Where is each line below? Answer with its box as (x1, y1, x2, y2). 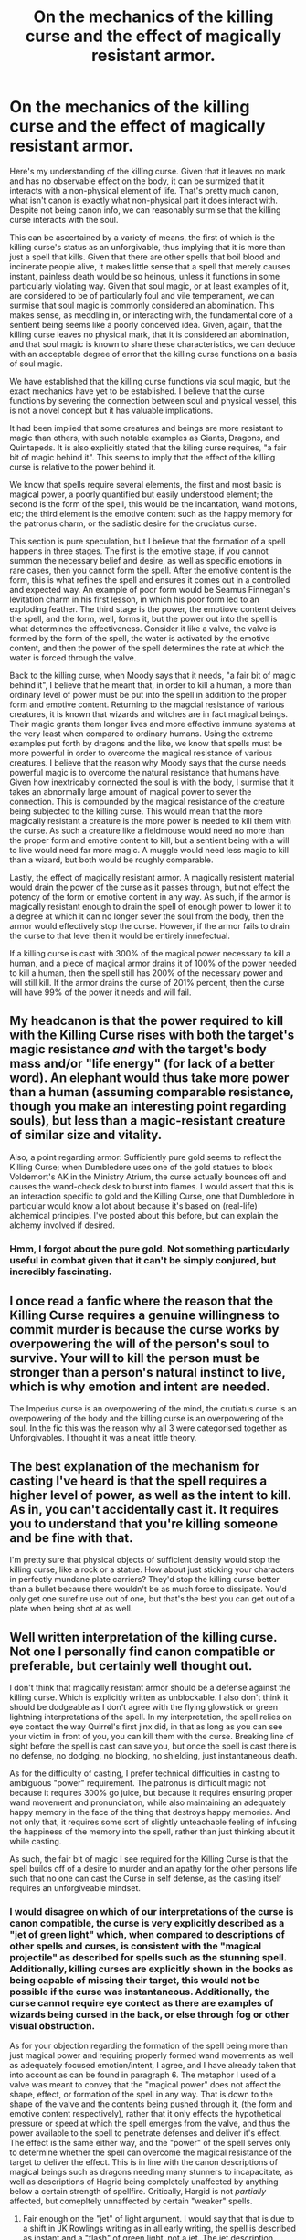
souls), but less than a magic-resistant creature (9, 1113, 286, 1129)
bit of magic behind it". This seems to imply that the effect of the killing (9, 451, 276, 462)
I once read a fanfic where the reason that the (9, 1294, 274, 1309)
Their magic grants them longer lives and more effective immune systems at (9, 718, 296, 729)
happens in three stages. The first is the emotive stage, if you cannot (9, 545, 269, 556)
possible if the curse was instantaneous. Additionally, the (9, 1985, 270, 1998)
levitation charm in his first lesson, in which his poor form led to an (9, 594, 260, 605)
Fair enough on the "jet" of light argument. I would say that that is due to (22, 2214, 295, 2224)
